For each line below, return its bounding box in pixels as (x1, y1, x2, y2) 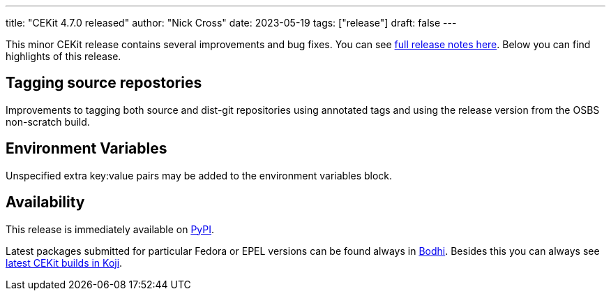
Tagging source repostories (6, 74, 202, 92)
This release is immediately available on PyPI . (6, 223, 215, 235)
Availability (6, 193, 85, 212)
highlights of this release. (6, 50, 121, 62)
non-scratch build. (6, 115, 90, 128)
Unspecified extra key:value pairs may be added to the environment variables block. (6, 169, 393, 182)
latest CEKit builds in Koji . (6, 256, 123, 269)
